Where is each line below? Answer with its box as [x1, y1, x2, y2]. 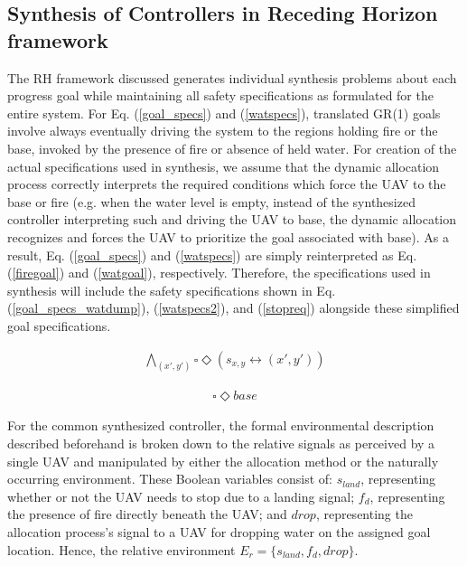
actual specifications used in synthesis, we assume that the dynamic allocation [7, 156, 440, 175]
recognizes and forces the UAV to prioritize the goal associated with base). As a [7, 227, 450, 246]
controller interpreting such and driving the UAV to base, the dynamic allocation [7, 210, 456, 229]
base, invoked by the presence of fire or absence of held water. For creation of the [7, 138, 457, 157]
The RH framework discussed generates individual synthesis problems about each [7, 68, 457, 87]
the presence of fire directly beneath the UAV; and [7, 505, 287, 524]
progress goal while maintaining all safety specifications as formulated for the [7, 86, 434, 105]
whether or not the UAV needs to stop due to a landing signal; [7, 486, 355, 505]
